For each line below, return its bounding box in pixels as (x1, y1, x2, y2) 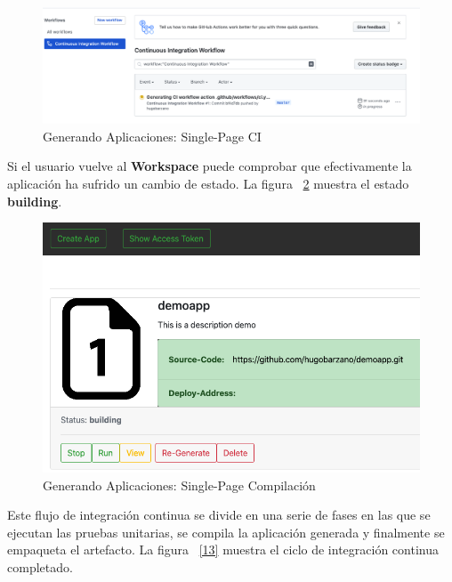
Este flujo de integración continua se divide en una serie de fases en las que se (7, 505, 431, 524)
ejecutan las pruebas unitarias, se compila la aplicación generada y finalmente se (7, 522, 445, 541)
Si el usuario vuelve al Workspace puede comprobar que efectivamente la (7, 157, 412, 175)
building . (7, 191, 62, 210)
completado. (7, 557, 73, 576)
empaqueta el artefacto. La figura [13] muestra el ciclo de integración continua (7, 540, 439, 559)
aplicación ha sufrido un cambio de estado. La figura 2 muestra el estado (7, 174, 409, 193)
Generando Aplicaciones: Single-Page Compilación (43, 475, 316, 494)
